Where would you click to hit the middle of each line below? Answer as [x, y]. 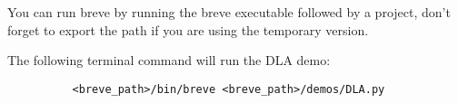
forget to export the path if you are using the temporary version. [188, 29]
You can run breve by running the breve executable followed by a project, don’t [229, 12]
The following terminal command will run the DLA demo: [169, 60]
